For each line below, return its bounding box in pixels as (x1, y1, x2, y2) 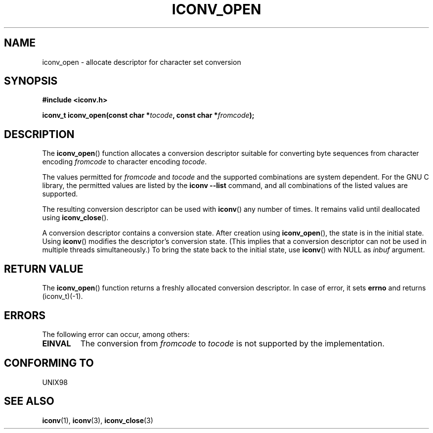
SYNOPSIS (4, 75, 58, 88)
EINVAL (42, 338, 71, 348)
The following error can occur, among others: (42, 330, 190, 338)
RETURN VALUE (4, 262, 84, 275)
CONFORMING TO (4, 357, 94, 370)
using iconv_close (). (42, 213, 109, 222)
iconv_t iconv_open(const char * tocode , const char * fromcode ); (42, 111, 255, 120)
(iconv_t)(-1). (42, 292, 83, 301)
